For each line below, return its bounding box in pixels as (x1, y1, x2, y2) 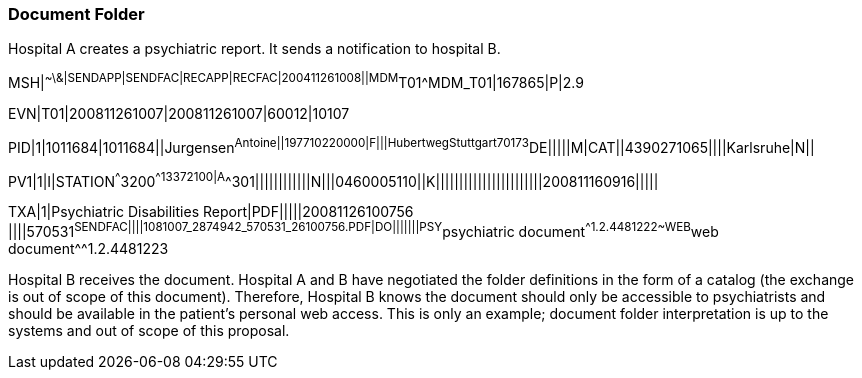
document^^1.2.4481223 (8, 240, 169, 257)
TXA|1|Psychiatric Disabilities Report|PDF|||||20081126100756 (8, 203, 414, 221)
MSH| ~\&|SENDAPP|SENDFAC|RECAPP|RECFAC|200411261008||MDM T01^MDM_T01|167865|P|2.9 (8, 71, 584, 92)
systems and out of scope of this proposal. (8, 322, 290, 339)
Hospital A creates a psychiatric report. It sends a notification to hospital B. (8, 40, 501, 58)
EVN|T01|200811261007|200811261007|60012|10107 (8, 105, 350, 123)
